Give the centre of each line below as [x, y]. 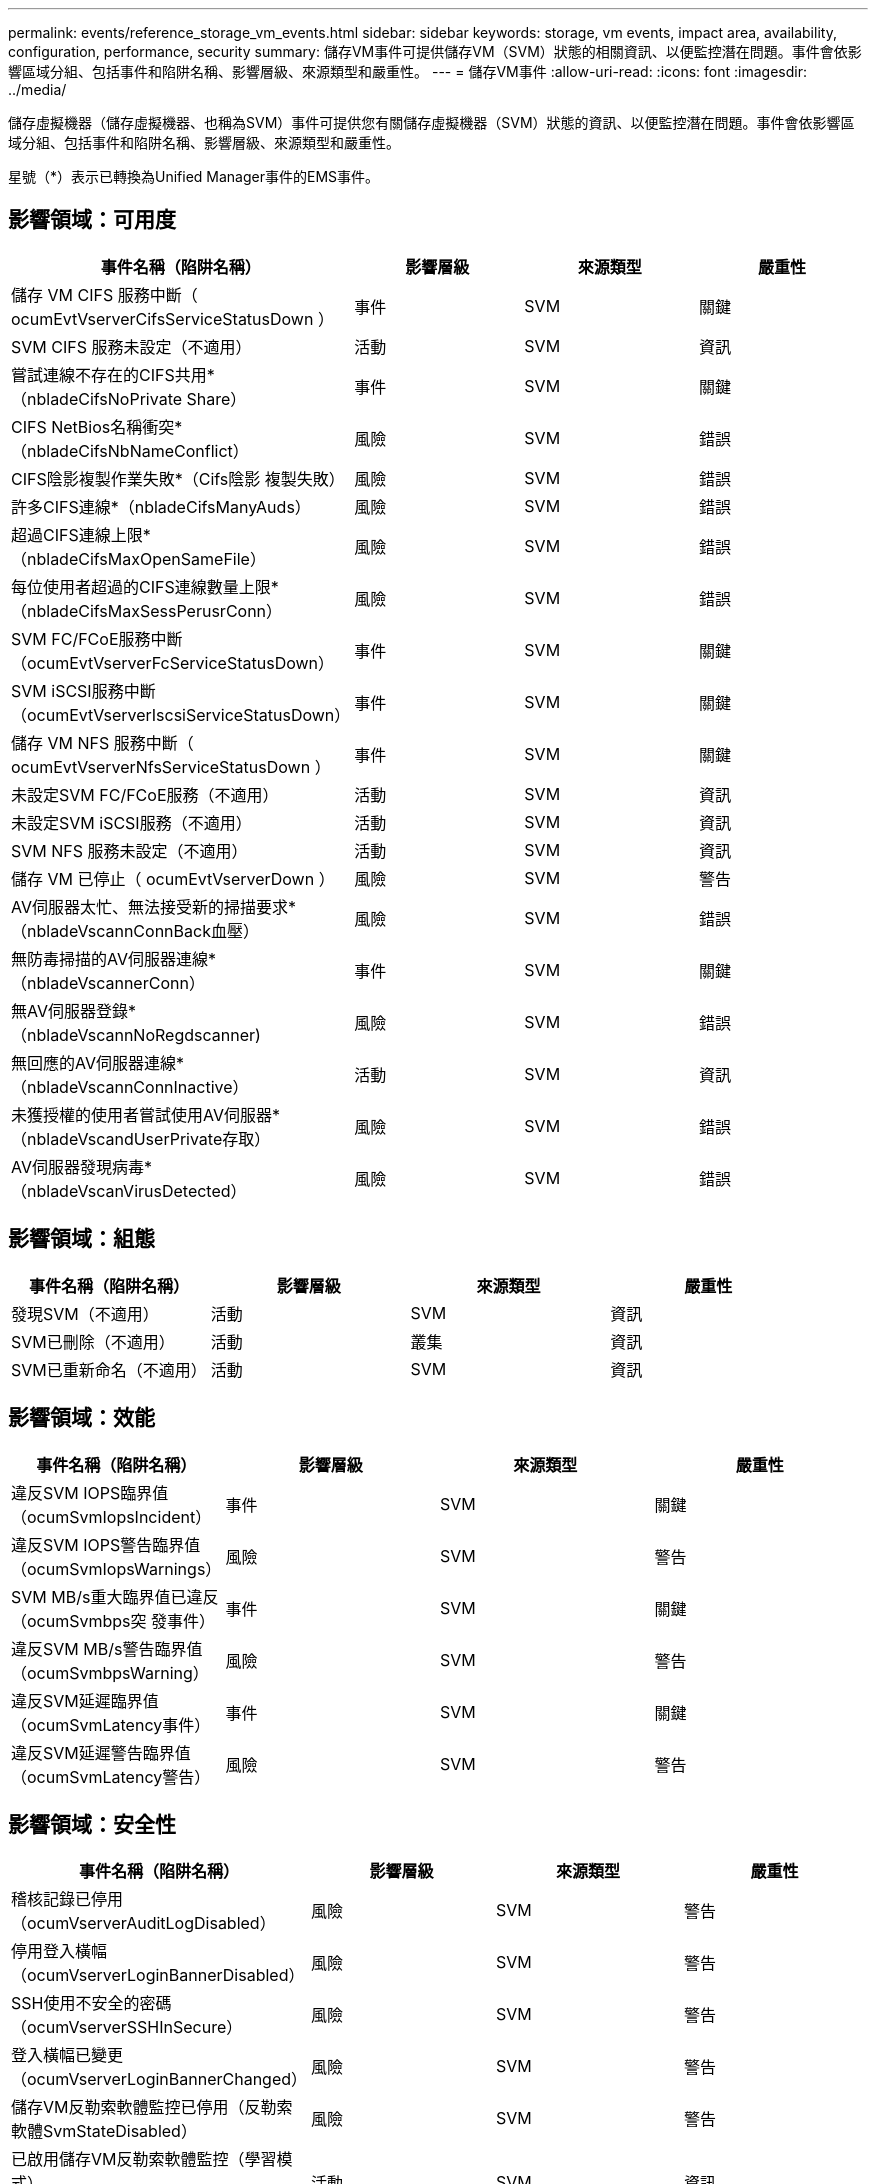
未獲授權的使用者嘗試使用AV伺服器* [146, 1114]
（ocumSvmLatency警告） [111, 1776]
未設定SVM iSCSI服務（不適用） [131, 822]
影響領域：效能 [81, 1418]
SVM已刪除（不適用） [93, 1341]
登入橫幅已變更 [67, 2055]
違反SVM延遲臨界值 [85, 1700]
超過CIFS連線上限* [81, 534]
